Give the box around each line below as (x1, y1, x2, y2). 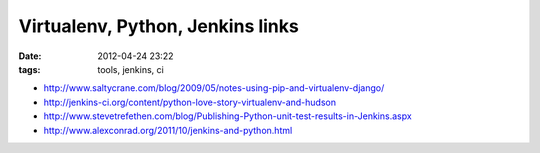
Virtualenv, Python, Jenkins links (18, 15, 299, 37)
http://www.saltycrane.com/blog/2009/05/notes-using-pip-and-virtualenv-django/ (43, 82, 385, 94)
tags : (18, 63, 41, 75)
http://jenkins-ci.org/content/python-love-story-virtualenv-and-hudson (43, 96, 337, 108)
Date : (18, 50, 42, 62)
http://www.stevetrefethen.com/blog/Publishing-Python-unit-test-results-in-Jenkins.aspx (43, 110, 412, 122)
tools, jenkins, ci (97, 63, 164, 75)
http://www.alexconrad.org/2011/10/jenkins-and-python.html (43, 124, 293, 136)
